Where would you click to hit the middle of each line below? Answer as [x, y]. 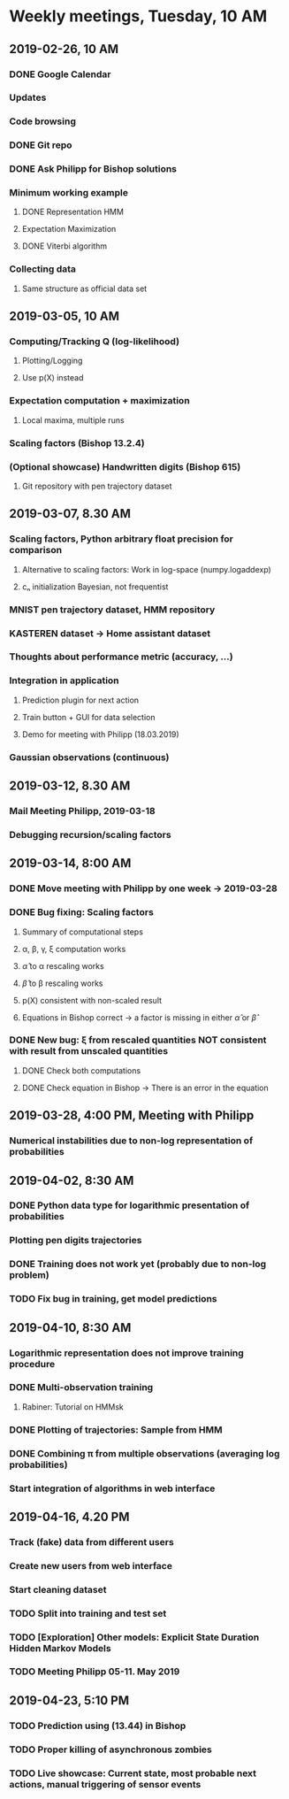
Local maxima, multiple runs [73, 420]
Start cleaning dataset [58, 1589]
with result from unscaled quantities [89, 1051]
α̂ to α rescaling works [63, 965]
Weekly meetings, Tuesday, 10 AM [138, 16]
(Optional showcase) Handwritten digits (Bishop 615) [125, 466]
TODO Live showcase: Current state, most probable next [133, 1773]
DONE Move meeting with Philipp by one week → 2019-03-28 [144, 888]
